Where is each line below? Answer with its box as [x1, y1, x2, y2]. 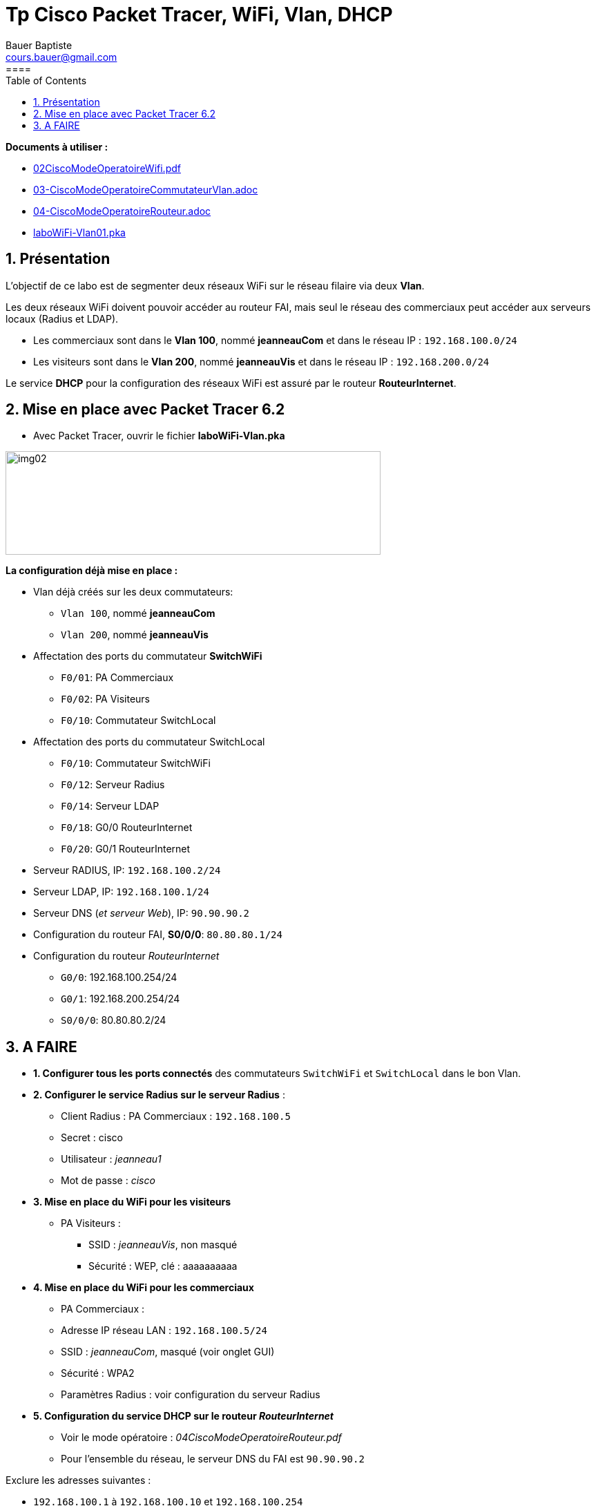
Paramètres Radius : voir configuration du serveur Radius [61, 1389, 320, 1401]
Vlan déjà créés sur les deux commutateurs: [33, 586, 233, 598]
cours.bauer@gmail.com [6, 50, 117, 63]
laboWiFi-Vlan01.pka [33, 226, 126, 238]
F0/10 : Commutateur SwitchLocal [61, 714, 216, 727]
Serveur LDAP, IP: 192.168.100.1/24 [33, 886, 209, 898]
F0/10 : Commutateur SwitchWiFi [61, 757, 211, 770]
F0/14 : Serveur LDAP [61, 800, 160, 812]
